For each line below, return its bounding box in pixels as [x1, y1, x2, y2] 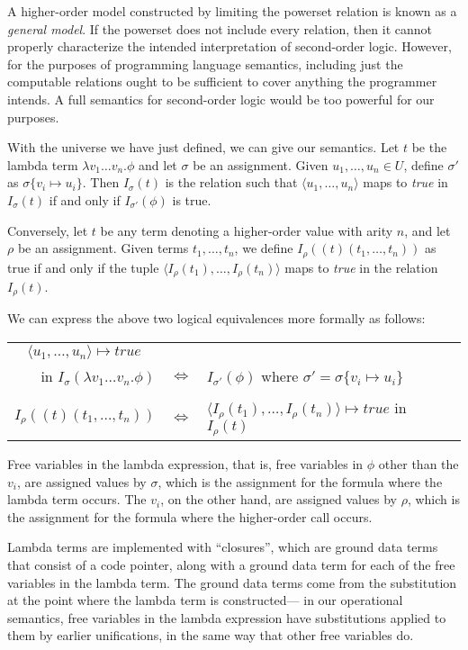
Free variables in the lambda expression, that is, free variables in [7, 454, 364, 473]
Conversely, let [7, 221, 88, 239]
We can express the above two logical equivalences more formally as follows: [7, 309, 426, 328]
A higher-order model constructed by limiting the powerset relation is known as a [7, 2, 457, 20]
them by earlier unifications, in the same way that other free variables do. [7, 626, 414, 645]
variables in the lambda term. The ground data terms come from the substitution [7, 573, 457, 591]
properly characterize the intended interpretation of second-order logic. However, [7, 37, 452, 56]
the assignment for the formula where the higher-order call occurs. [7, 507, 373, 526]
